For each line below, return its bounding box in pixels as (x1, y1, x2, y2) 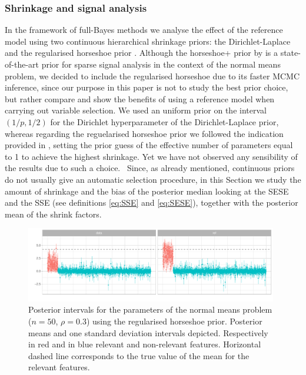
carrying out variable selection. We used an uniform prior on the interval (5, 104, 267, 116)
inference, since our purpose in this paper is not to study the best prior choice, (5, 81, 288, 93)
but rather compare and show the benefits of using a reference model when (5, 92, 275, 105)
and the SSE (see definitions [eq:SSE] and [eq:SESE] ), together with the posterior (5, 196, 298, 209)
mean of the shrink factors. (5, 207, 102, 220)
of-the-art (5, 58, 39, 70)
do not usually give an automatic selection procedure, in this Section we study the (5, 173, 301, 185)
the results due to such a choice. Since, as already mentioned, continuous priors (5, 162, 295, 174)
